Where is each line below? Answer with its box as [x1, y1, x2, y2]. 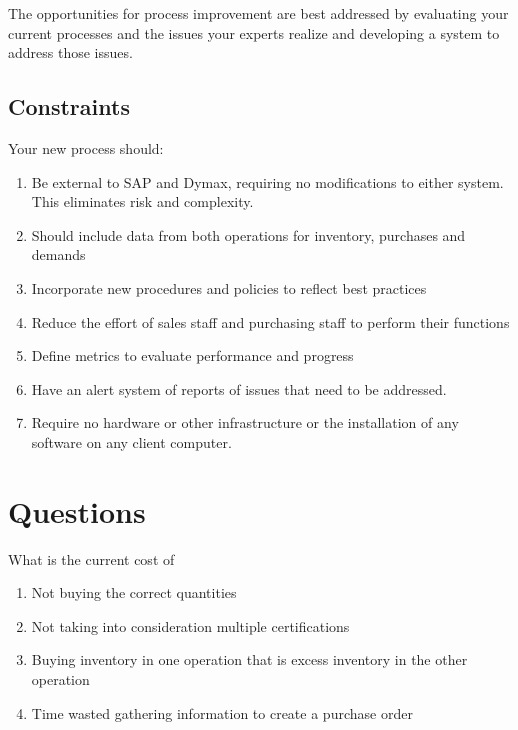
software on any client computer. [31, 431, 232, 452]
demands [31, 244, 86, 265]
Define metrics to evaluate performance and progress [31, 345, 354, 366]
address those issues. [8, 42, 133, 63]
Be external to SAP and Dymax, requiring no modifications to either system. [31, 171, 504, 192]
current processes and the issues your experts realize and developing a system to [8, 22, 500, 43]
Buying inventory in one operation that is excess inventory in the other [31, 649, 468, 670]
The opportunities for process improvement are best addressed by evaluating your [8, 3, 509, 23]
